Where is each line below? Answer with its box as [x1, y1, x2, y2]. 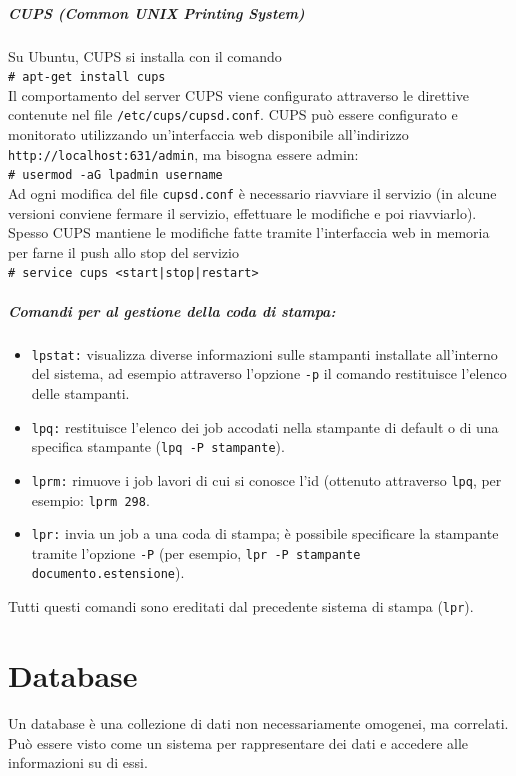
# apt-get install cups [8, 70, 166, 85]
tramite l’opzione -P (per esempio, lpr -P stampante [31, 542, 361, 563]
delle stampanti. [31, 382, 130, 403]
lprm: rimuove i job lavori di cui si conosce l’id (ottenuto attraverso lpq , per [31, 469, 502, 490]
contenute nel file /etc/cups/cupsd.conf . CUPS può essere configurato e [8, 104, 458, 125]
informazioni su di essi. [8, 752, 148, 773]
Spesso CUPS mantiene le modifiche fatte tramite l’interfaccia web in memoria [8, 222, 490, 243]
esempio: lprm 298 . [31, 489, 150, 510]
